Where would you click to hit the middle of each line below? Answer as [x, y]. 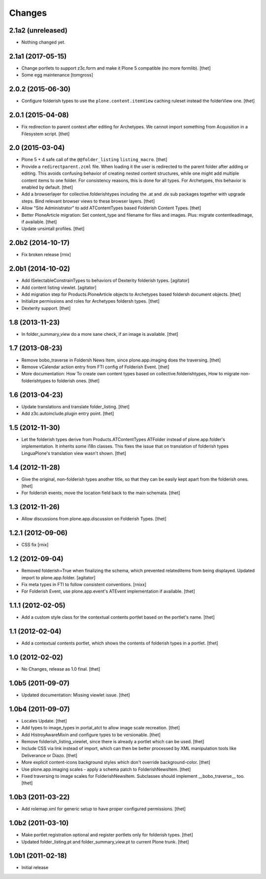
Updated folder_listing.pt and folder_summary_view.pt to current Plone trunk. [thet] [105, 841]
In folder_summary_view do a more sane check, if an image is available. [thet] [100, 334]
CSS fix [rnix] [35, 545]
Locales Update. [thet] [44, 720]
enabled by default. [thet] [47, 187]
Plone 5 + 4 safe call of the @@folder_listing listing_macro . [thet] [94, 160]
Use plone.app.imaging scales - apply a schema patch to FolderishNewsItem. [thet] [106, 769]
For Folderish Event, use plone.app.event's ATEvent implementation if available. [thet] [108, 591]
